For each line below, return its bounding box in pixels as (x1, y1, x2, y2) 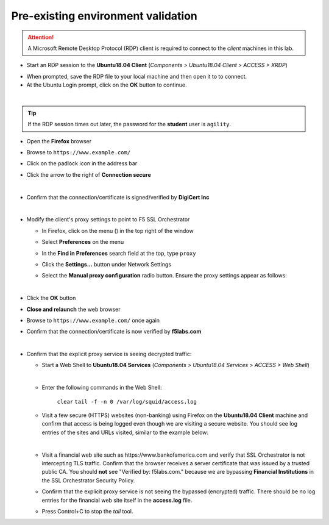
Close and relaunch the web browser (26, 305, 121, 313)
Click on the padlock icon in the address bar (26, 160, 138, 167)
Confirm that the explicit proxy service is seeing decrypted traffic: (26, 351, 192, 358)
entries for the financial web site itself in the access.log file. (41, 496, 193, 504)
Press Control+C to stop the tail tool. (41, 507, 133, 515)
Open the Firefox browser (26, 137, 91, 145)
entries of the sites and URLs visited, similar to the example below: (41, 429, 209, 436)
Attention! (27, 34, 54, 41)
